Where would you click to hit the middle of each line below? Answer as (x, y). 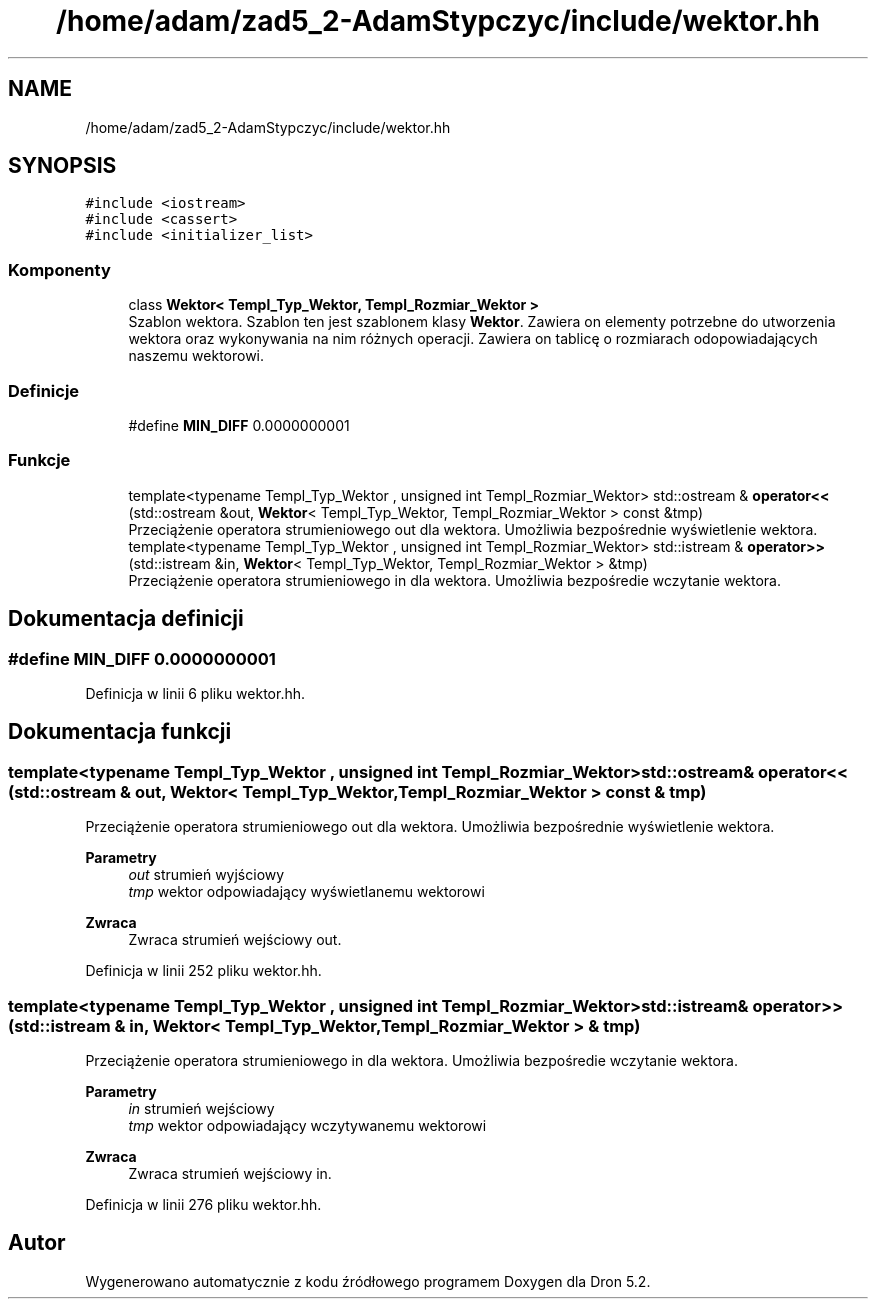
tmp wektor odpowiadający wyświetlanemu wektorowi (306, 892)
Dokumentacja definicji (126, 619)
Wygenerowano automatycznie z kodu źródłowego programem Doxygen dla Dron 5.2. (368, 1281)
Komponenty (59, 269)
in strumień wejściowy (201, 1108)
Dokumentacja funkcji (120, 732)
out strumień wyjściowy (206, 875)
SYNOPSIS (62, 166)
